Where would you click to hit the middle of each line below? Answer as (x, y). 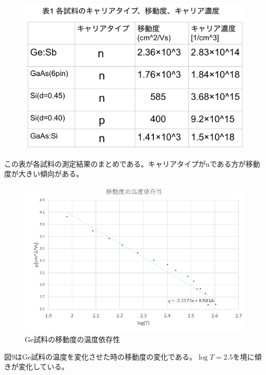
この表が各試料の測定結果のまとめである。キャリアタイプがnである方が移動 (132, 163)
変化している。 (43, 367)
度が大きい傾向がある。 (44, 174)
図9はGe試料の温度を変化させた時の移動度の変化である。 (101, 356)
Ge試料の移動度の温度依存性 (73, 339)
